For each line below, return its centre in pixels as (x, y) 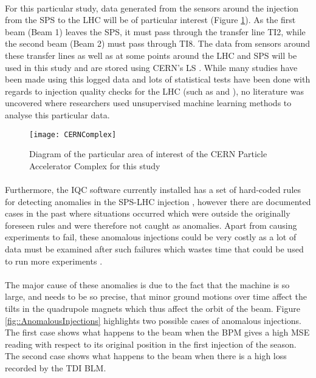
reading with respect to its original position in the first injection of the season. (151, 344)
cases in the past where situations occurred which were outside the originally (148, 213)
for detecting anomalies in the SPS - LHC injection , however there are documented (158, 201)
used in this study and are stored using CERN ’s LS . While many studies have (151, 67)
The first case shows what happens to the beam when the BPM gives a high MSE (157, 332)
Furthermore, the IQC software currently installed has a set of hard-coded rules (153, 189)
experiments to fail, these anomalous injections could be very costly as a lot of (151, 237)
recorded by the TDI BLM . (56, 367)
